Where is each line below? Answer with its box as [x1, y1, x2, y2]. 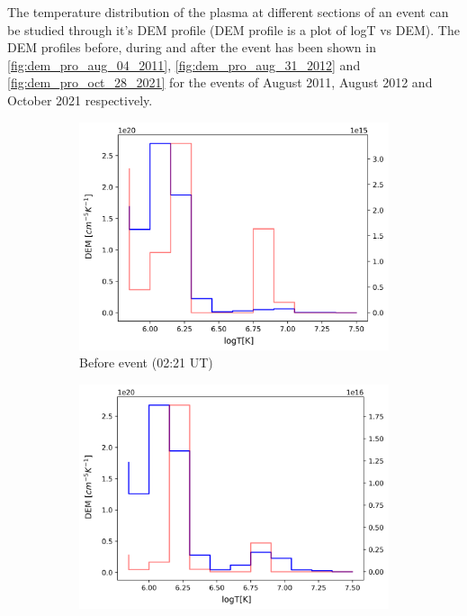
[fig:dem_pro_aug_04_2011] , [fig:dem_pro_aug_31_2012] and [7, 55, 361, 74]
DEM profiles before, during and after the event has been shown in [7, 38, 376, 57]
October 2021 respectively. [7, 90, 153, 109]
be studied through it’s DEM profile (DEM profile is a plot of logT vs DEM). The [7, 20, 460, 39]
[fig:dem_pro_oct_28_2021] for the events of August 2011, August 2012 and [7, 73, 433, 92]
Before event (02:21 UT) [79, 353, 213, 372]
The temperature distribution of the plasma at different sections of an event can [7, 3, 449, 21]
